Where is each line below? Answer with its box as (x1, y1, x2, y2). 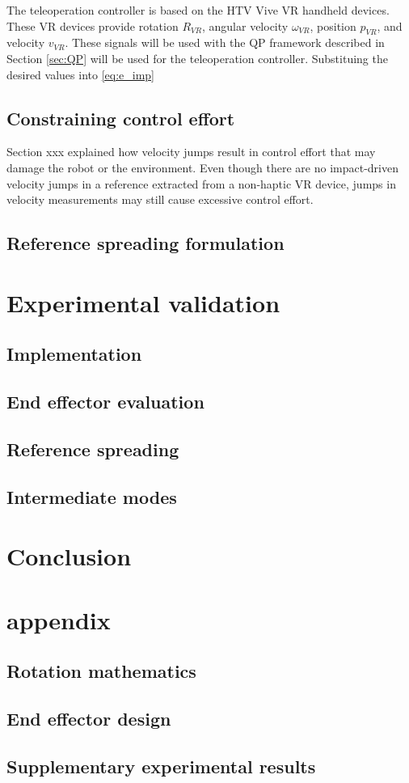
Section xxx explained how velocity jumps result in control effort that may (6, 143, 376, 160)
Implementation (6, 341, 142, 366)
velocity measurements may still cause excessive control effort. (6, 191, 314, 208)
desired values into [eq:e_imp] (6, 66, 154, 83)
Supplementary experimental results (6, 753, 316, 778)
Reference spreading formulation (6, 231, 285, 256)
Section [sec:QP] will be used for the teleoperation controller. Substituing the (6, 49, 388, 66)
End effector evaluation (6, 389, 204, 414)
